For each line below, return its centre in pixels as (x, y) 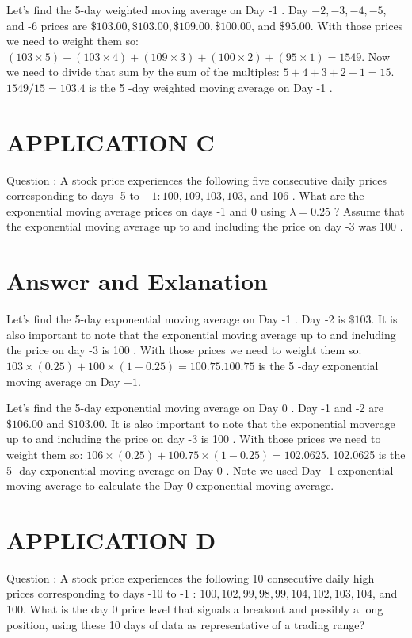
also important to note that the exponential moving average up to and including (201, 334)
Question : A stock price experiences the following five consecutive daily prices (196, 180)
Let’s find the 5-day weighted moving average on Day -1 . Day (157, 10)
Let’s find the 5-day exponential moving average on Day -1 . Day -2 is (176, 319)
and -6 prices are (47, 25)
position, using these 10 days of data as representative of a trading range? (186, 624)
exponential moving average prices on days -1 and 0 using (146, 210)
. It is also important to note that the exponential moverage (250, 423)
